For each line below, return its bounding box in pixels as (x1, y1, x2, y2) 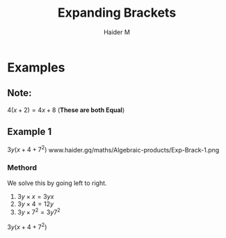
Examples (7, 59, 65, 75)
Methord (7, 163, 37, 173)
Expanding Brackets (57, 5, 177, 21)
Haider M (103, 28, 131, 36)
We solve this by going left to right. (7, 179, 107, 187)
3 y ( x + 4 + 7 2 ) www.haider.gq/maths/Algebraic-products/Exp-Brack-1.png (7, 144, 220, 154)
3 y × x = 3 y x (17, 192, 54, 200)
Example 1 (7, 126, 52, 138)
